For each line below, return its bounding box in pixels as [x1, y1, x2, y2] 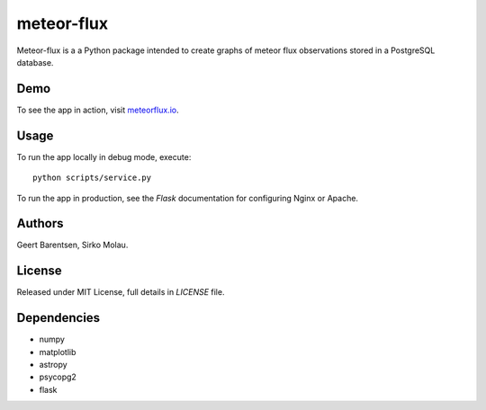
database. [16, 57, 54, 67]
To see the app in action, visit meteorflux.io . [16, 104, 179, 115]
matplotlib [39, 346, 76, 357]
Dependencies [16, 310, 101, 325]
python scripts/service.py [32, 173, 152, 183]
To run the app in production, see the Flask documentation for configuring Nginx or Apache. [16, 192, 359, 203]
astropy [39, 360, 67, 370]
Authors [16, 216, 64, 231]
